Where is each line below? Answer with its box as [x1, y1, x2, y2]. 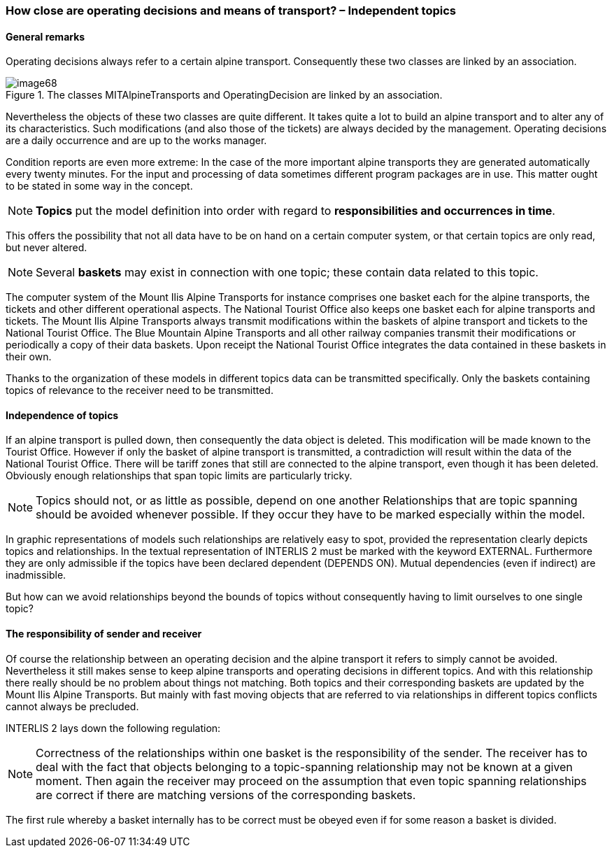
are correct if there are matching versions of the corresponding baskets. [36, 787, 416, 802]
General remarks [6, 30, 85, 43]
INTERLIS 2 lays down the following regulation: [6, 721, 221, 734]
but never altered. [6, 241, 87, 254]
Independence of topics [6, 409, 119, 421]
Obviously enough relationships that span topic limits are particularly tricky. [6, 470, 353, 482]
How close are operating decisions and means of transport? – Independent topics [6, 3, 456, 17]
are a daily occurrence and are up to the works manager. [6, 134, 267, 147]
